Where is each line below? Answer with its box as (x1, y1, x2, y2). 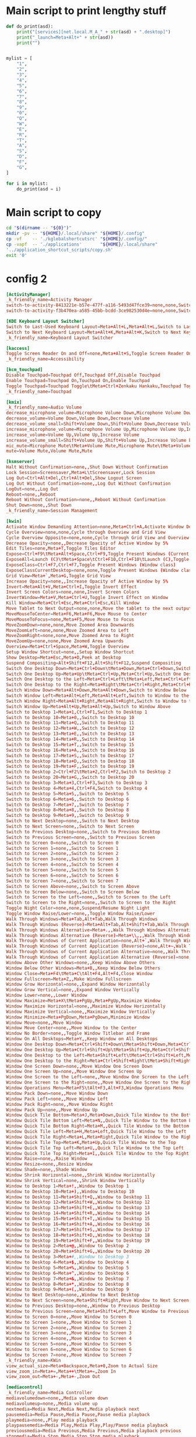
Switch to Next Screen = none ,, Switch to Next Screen (6, 823, 134, 830)
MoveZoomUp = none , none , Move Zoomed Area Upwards (6, 638, 124, 644)
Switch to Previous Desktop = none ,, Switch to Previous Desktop (6, 829, 160, 835)
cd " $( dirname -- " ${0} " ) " (6, 225, 72, 231)
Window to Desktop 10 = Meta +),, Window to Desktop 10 (6, 1189, 134, 1194)
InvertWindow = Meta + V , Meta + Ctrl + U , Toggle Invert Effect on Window (6, 595, 169, 601)
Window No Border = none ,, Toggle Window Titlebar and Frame (6, 1030, 150, 1037)
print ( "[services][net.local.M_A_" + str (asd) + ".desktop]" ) (16, 29, 171, 35)
